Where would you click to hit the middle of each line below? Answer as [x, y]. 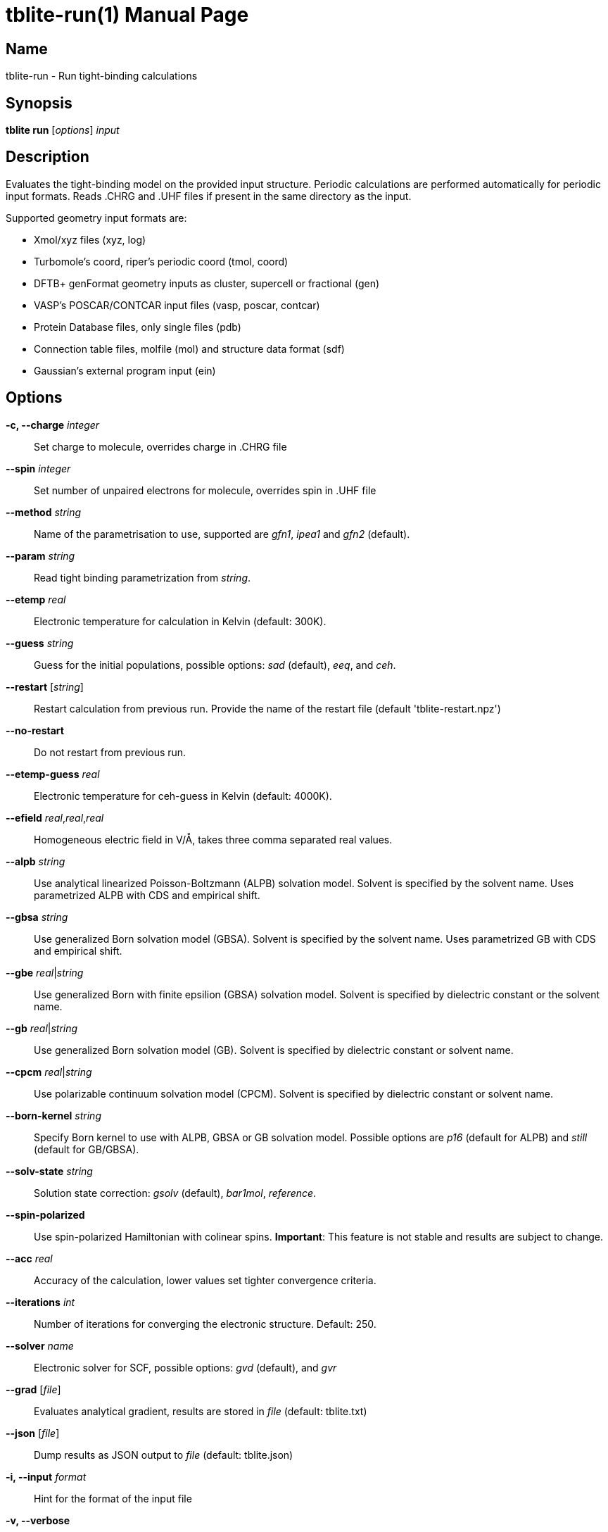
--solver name [40, 1345]
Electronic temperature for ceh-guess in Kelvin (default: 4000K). [183, 796]
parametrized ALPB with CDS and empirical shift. [147, 895]
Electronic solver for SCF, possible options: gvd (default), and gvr [185, 1367]
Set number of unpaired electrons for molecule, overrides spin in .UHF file [205, 490]
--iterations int [40, 1302]
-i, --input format [46, 1476]
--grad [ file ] [33, 1389]
